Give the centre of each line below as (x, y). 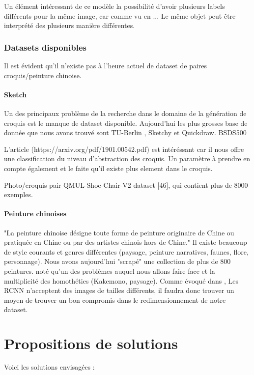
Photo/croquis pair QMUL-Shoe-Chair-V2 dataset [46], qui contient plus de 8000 (126, 185)
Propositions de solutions (91, 343)
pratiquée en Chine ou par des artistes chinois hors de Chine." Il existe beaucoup (126, 242)
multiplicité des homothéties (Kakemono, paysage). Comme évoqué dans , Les (121, 280)
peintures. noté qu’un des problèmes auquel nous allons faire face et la (110, 271)
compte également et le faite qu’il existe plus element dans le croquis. (108, 168)
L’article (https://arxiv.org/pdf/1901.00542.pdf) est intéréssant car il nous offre (124, 149)
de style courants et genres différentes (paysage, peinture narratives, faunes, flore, (126, 251)
